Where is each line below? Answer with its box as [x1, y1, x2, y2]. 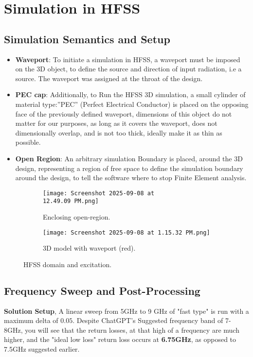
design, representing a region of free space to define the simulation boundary [15, 163, 243, 173]
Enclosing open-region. [43, 212, 110, 222]
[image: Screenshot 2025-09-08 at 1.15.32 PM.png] [43, 229, 210, 236]
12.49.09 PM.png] [43, 198, 99, 205]
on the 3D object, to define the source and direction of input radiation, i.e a [15, 64, 242, 74]
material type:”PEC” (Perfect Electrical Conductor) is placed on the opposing [15, 99, 249, 109]
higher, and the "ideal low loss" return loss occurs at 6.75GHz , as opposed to [4, 334, 236, 344]
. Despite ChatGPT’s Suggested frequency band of [72, 315, 223, 325]
